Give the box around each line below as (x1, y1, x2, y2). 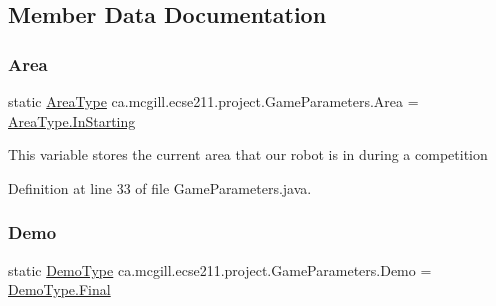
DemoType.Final (8, 279, 111, 300)
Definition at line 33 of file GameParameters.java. (8, 177, 312, 198)
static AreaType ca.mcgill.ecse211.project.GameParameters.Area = (8, 91, 419, 111)
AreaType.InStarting (8, 110, 136, 131)
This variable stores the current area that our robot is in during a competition (8, 144, 488, 165)
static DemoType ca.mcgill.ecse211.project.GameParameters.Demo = (8, 259, 432, 280)
